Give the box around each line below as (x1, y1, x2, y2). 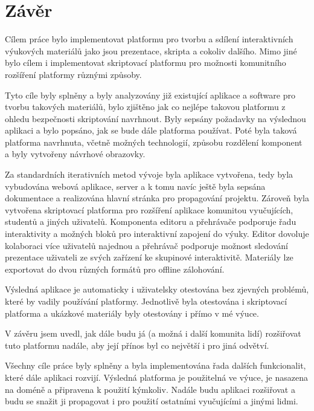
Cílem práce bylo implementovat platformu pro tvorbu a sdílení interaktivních (5, 33, 293, 45)
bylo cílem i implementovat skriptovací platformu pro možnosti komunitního (5, 56, 286, 69)
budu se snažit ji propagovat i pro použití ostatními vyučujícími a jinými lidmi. (5, 395, 298, 407)
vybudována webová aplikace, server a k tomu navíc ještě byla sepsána (5, 180, 266, 192)
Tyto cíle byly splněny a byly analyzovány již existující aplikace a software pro (5, 88, 295, 101)
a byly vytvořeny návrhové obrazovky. (5, 147, 146, 160)
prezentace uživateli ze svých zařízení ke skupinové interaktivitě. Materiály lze (5, 251, 293, 264)
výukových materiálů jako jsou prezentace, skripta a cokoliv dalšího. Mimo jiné (5, 44, 297, 57)
